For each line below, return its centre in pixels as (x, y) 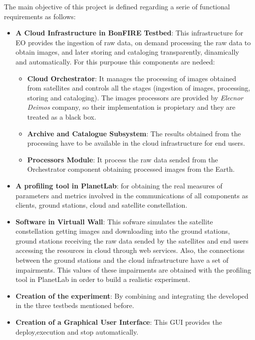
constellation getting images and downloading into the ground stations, (123, 231)
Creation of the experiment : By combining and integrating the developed (132, 295)
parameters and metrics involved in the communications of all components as (132, 195)
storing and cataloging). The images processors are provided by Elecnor (135, 97)
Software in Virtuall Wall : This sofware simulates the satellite (114, 221)
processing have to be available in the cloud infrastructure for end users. (136, 143)
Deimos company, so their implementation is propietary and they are (131, 107)
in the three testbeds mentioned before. (75, 305)
